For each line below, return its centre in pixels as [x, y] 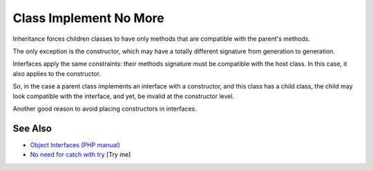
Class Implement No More [89, 18]
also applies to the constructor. [57, 73]
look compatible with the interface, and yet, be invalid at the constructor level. [124, 96]
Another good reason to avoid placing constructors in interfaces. [105, 108]
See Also [32, 128]
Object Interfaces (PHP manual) [75, 144]
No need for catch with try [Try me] [80, 155]
